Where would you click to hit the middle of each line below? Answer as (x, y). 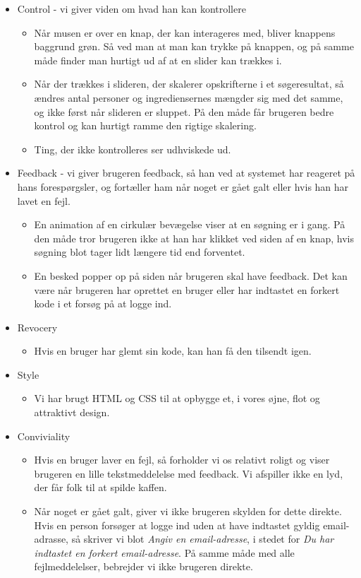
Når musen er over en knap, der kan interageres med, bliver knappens (185, 32)
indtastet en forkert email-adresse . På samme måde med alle (164, 552)
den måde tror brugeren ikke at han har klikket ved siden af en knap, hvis (194, 238)
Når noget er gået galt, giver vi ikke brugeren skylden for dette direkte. (188, 511)
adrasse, (51, 539)
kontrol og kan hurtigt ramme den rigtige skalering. (145, 125)
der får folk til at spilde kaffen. (100, 487)
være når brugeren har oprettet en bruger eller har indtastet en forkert (187, 289)
